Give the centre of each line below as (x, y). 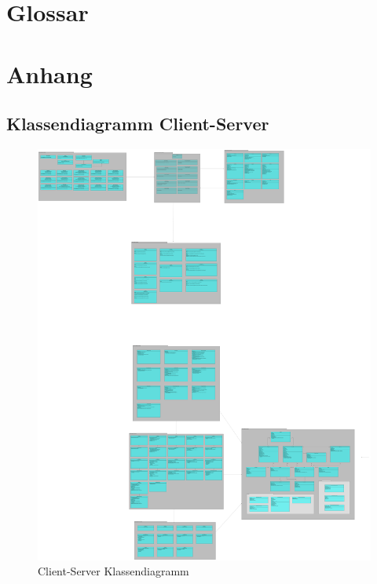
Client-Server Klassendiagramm (113, 571)
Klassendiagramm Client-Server (138, 124)
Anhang (49, 73)
